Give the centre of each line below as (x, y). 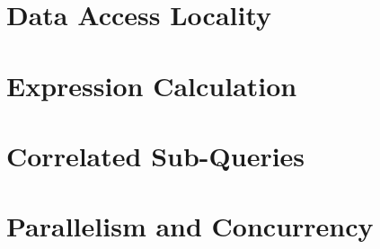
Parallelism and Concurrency (190, 226)
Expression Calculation (152, 85)
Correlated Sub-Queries (156, 155)
